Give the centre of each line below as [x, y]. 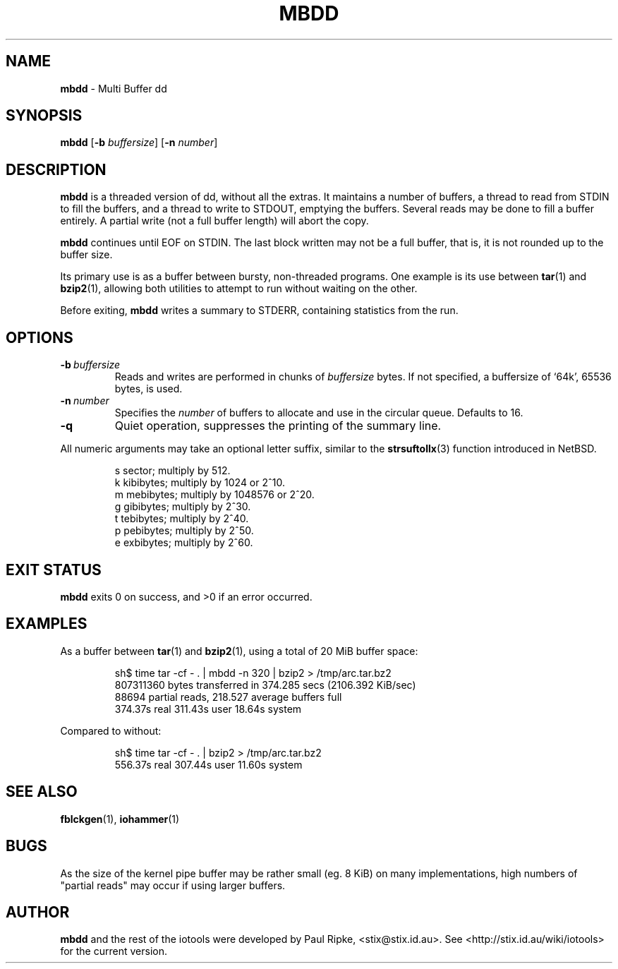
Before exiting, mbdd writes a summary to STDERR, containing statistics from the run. [259, 311]
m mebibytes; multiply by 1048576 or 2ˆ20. [214, 495]
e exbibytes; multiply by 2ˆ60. [184, 543]
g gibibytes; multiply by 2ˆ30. [183, 507]
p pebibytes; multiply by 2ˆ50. [184, 531]
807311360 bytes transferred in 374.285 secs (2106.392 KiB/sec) [265, 685]
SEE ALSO [42, 792]
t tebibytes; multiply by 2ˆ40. [182, 519]
